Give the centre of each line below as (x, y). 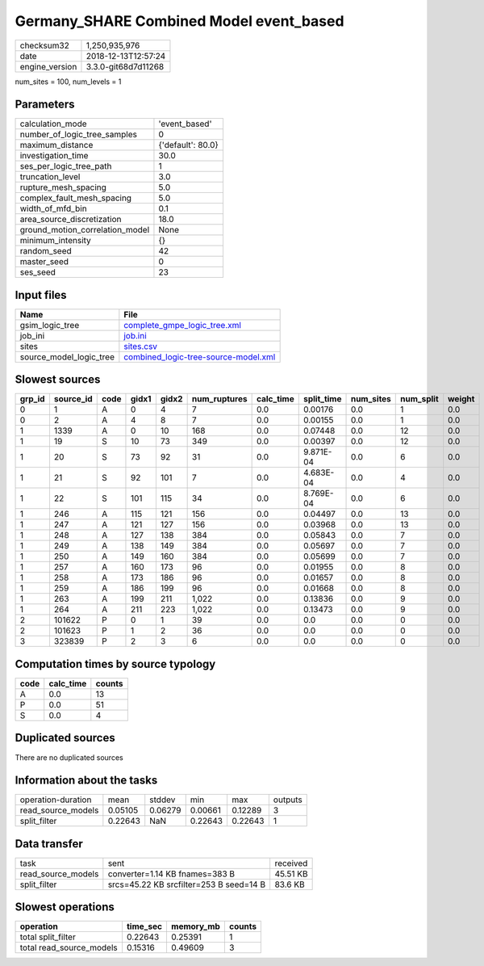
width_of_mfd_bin (54, 208)
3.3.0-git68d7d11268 (125, 66)
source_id (73, 399)
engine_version (48, 66)
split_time (322, 399)
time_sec (144, 926)
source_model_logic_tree (67, 357)
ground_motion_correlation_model (85, 230)
